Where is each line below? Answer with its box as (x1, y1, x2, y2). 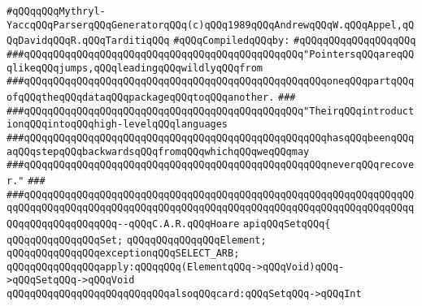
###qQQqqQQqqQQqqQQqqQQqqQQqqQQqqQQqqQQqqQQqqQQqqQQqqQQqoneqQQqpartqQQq (7, 75, 415, 88)
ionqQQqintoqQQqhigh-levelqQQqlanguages (7, 119, 228, 131)
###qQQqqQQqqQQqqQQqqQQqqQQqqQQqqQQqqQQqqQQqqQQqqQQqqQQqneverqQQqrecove (7, 159, 415, 171)
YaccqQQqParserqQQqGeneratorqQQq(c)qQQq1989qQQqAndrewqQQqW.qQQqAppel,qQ (7, 19, 415, 31)
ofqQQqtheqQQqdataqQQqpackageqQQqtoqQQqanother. (7, 91, 275, 103)
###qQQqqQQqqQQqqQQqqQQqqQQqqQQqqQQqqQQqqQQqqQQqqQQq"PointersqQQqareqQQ (7, 48, 415, 60)
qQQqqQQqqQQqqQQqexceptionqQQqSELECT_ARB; (7, 248, 240, 260)
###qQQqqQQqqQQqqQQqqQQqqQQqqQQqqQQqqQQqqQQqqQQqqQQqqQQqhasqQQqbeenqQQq (7, 131, 415, 144)
